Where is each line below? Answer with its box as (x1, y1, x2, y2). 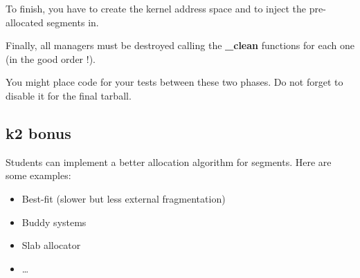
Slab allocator (21, 238, 81, 252)
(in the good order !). (6, 51, 96, 66)
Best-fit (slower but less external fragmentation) (21, 191, 226, 205)
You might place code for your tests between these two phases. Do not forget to (6, 75, 343, 89)
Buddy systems (21, 214, 87, 229)
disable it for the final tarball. (6, 88, 132, 102)
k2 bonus (6, 122, 71, 143)
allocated (6, 15, 44, 29)
